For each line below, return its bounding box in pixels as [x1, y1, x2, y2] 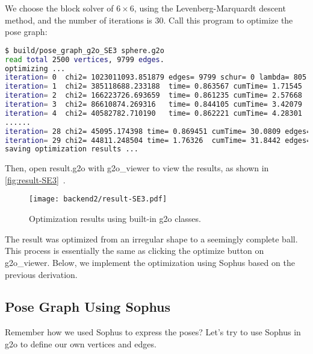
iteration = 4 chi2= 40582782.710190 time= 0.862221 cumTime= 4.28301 [5, 109, 303, 118]
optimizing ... [5, 64, 66, 73]
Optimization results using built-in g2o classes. [29, 212, 201, 225]
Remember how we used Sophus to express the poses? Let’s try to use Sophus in [5, 326, 301, 338]
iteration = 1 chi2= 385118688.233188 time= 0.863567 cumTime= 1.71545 [5, 82, 303, 91]
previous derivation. [5, 268, 78, 280]
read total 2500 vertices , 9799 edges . [5, 55, 164, 64]
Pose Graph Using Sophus [5, 297, 171, 316]
